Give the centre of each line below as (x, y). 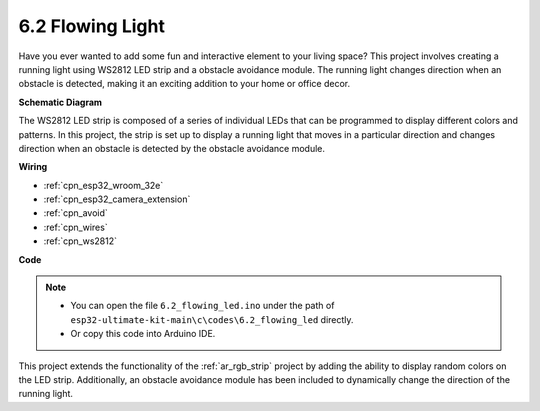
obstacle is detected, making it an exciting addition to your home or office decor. (184, 84)
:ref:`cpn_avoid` (76, 213)
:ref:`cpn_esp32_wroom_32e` (103, 185)
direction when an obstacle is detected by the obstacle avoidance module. (171, 148)
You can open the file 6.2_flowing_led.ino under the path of (202, 306)
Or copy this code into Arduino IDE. (143, 334)
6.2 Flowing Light (91, 26)
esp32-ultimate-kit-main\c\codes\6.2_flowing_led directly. (212, 319)
